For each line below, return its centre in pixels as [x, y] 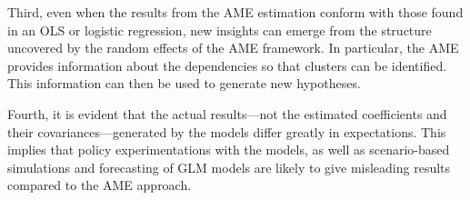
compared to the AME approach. [100, 185]
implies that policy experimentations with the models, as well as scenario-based [229, 150]
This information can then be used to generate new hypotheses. [184, 83]
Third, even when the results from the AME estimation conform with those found [235, 12]
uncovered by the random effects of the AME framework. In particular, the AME [233, 48]
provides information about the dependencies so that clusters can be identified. [227, 65]
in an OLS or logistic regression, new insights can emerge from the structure [220, 30]
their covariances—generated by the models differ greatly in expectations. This [227, 131]
